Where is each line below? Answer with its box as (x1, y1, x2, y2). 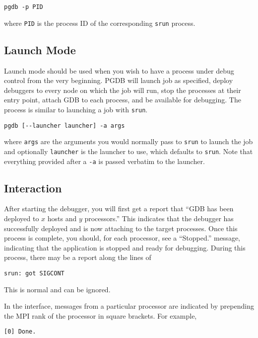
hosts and (47, 213, 77, 223)
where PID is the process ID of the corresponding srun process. (4, 17, 195, 28)
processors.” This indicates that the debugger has (84, 213, 234, 223)
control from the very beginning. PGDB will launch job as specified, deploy (4, 75, 233, 85)
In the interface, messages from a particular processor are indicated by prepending (4, 301, 254, 311)
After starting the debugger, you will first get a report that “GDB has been (4, 203, 234, 214)
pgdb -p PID (4, 3, 43, 10)
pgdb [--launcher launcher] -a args (4, 122, 125, 129)
